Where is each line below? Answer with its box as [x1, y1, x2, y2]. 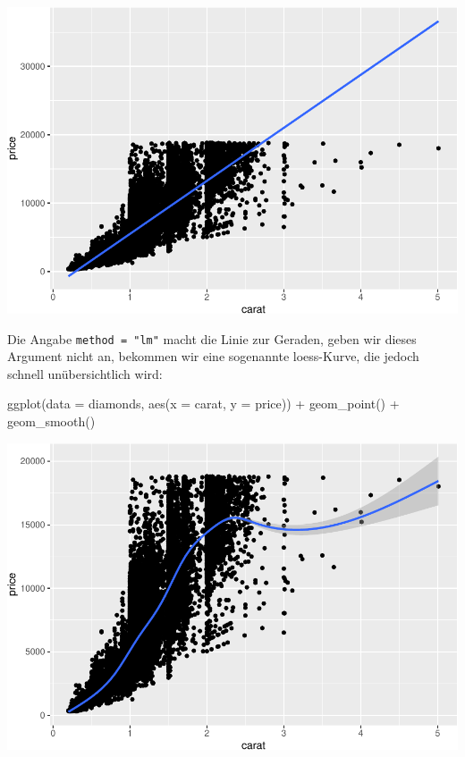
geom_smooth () [7, 412, 96, 431]
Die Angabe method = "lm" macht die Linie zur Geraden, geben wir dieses [7, 329, 417, 348]
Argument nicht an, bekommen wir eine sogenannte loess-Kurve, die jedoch [7, 347, 419, 366]
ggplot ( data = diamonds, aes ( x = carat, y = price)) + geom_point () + [7, 394, 400, 413]
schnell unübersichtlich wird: [7, 364, 163, 383]
